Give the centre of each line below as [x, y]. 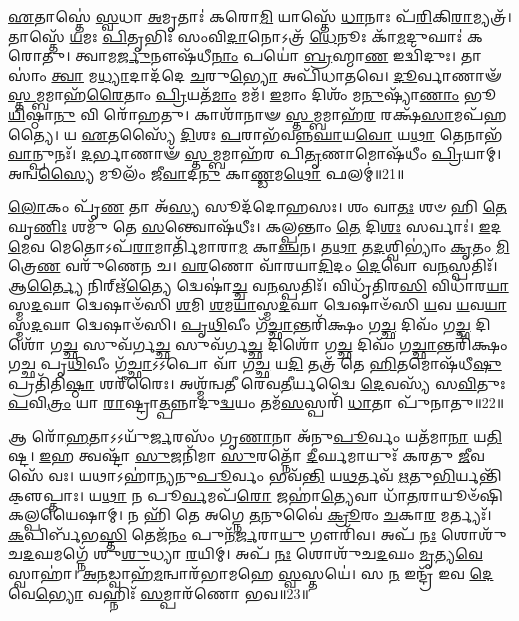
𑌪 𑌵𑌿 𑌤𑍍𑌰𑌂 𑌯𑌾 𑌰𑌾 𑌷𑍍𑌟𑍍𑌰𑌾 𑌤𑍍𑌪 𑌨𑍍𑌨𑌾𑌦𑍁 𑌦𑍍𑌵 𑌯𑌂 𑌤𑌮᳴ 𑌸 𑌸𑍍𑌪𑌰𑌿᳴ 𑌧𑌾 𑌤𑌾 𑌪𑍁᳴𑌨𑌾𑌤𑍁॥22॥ [256, 402]
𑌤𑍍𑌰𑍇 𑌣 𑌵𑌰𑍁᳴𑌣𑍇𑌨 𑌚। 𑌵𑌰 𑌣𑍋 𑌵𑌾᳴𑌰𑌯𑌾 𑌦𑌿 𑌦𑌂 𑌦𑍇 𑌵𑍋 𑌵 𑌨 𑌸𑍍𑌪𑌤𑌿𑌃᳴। [253, 265]
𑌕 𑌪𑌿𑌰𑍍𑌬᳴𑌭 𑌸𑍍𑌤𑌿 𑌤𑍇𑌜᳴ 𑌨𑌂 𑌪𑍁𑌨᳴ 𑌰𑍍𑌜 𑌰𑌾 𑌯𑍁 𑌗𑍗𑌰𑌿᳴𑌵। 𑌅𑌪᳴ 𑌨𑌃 [222, 533]
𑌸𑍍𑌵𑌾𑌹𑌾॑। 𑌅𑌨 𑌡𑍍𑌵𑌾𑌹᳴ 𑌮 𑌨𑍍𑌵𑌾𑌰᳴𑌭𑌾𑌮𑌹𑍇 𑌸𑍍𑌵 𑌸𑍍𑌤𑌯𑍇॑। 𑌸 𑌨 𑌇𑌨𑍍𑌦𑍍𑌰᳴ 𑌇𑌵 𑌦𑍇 [251, 573]
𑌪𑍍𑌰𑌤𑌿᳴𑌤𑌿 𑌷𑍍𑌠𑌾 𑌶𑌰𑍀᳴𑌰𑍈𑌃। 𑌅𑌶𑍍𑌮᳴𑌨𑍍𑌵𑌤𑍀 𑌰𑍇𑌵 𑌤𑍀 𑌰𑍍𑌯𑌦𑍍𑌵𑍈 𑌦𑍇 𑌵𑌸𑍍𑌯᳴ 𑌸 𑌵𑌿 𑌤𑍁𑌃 [257, 382]
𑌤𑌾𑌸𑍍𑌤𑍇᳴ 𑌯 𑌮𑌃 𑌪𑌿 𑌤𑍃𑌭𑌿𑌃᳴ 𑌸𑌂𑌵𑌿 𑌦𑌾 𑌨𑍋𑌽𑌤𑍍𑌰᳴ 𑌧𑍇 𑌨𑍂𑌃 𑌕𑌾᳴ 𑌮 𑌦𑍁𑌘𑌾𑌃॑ [235, 35]
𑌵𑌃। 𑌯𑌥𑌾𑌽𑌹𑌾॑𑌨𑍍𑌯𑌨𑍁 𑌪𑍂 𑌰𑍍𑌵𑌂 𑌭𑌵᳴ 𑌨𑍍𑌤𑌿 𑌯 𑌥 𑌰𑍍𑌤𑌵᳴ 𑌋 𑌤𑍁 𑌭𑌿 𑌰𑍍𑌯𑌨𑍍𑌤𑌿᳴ [275, 475]
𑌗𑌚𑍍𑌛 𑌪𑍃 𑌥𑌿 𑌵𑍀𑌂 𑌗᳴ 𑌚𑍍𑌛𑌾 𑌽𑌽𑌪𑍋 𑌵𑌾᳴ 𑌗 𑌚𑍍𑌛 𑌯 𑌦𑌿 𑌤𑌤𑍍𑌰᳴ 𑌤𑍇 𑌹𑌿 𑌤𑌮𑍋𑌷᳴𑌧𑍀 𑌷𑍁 [255, 363]
